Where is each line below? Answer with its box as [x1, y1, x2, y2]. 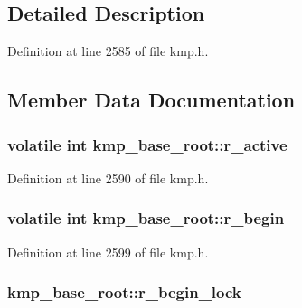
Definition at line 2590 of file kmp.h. [7, 168, 209, 187]
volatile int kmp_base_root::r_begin [7, 207, 285, 229]
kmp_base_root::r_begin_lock [7, 281, 241, 303]
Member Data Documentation [7, 86, 296, 114]
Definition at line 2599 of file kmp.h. [7, 242, 209, 261]
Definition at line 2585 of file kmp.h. [7, 42, 209, 61]
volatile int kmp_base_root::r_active [7, 133, 288, 155]
